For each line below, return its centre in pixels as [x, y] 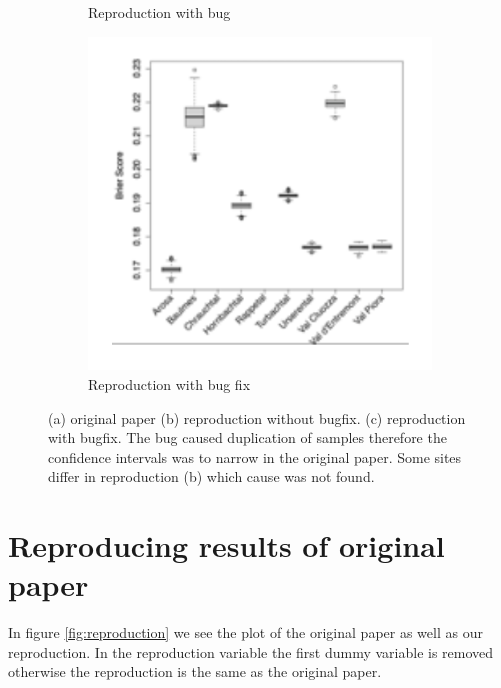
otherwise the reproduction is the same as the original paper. [195, 671]
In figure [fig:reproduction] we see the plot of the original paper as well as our [245, 632]
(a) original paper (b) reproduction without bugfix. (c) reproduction [257, 417]
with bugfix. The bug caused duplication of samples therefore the [247, 437]
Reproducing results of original [226, 545]
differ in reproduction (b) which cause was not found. [211, 476]
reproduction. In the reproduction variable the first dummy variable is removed [251, 651]
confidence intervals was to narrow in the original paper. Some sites [255, 456]
